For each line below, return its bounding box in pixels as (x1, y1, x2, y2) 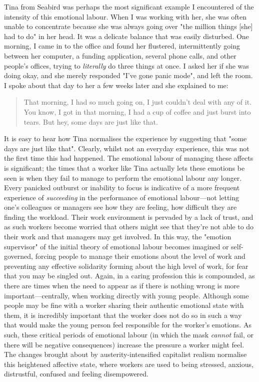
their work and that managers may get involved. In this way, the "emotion (4, 231, 231, 242)
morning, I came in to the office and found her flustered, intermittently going (4, 41, 240, 51)
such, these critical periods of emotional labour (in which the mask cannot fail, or (4, 329, 254, 339)
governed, (4, 251, 33, 261)
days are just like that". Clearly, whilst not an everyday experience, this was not (4, 143, 249, 153)
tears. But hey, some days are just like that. (23, 116, 158, 127)
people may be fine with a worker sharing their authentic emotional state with (4, 300, 244, 310)
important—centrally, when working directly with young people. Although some (4, 290, 249, 300)
